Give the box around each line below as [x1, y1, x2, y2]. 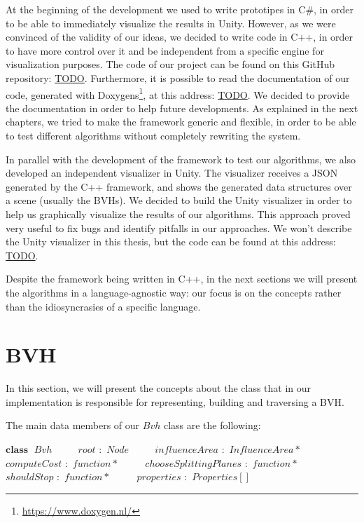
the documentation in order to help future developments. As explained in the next [6, 100, 358, 115]
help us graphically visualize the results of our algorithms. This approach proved [6, 206, 351, 221]
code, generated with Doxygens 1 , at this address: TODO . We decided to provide [6, 85, 350, 102]
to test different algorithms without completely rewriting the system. [6, 128, 301, 142]
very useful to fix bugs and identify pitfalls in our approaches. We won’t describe [6, 220, 352, 235]
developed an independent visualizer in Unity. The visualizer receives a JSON [6, 165, 338, 180]
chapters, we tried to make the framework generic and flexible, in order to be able [6, 114, 356, 129]
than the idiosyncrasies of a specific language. [6, 299, 201, 313]
